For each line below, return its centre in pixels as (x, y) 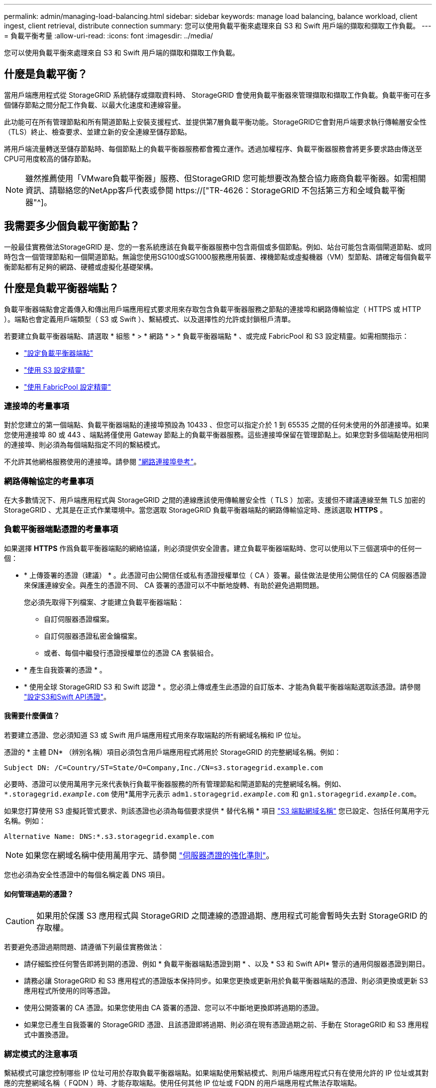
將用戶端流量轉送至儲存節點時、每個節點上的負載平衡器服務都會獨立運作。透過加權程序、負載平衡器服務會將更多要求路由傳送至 (213, 148)
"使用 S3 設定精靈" (54, 370)
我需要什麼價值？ (32, 716)
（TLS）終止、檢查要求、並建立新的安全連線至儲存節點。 (98, 132)
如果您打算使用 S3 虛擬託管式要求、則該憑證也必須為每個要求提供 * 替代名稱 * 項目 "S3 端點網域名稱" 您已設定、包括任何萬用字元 (217, 811)
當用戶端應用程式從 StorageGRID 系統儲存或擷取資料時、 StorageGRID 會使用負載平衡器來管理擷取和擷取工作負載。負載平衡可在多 (218, 95)
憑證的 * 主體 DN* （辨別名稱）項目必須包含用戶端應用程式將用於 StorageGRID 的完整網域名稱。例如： (173, 752)
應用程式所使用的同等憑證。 (69, 991)
